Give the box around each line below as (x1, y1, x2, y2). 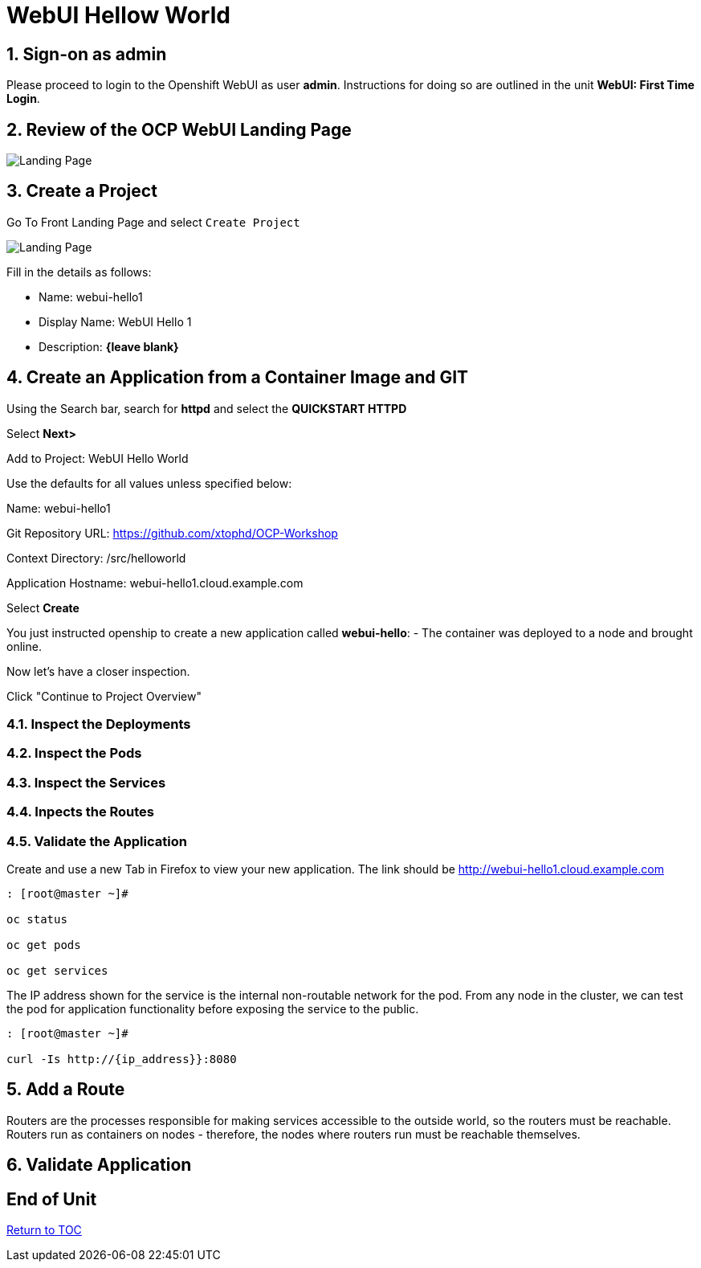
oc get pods (6, 938, 81, 951)
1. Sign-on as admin (6, 43, 167, 64)
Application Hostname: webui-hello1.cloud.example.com (6, 575, 304, 590)
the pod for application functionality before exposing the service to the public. (6, 1001, 419, 1016)
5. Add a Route (6, 1079, 125, 1100)
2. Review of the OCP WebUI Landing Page (6, 119, 352, 140)
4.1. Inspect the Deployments (6, 716, 191, 733)
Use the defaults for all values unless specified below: (6, 476, 292, 490)
